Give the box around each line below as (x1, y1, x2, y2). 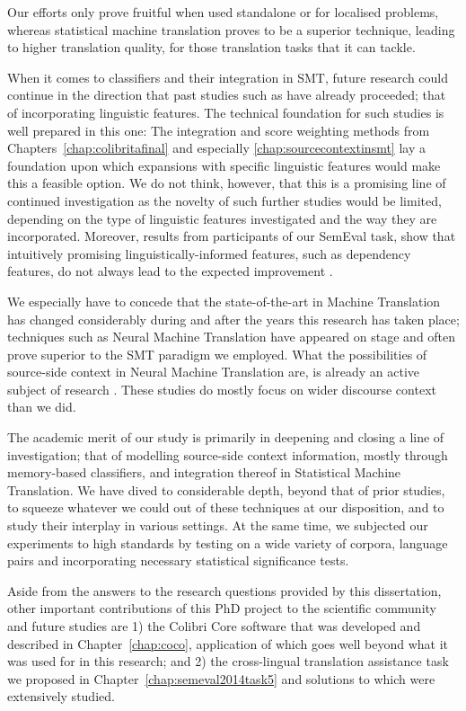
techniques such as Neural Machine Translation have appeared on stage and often (7, 327, 456, 346)
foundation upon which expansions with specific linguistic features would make (7, 156, 441, 174)
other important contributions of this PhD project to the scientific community (7, 599, 436, 618)
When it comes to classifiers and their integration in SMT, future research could (7, 67, 449, 86)
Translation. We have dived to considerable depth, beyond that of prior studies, (7, 480, 445, 499)
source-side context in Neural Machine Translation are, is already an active (7, 362, 419, 381)
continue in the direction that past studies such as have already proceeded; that (7, 85, 446, 104)
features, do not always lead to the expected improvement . (7, 262, 333, 280)
